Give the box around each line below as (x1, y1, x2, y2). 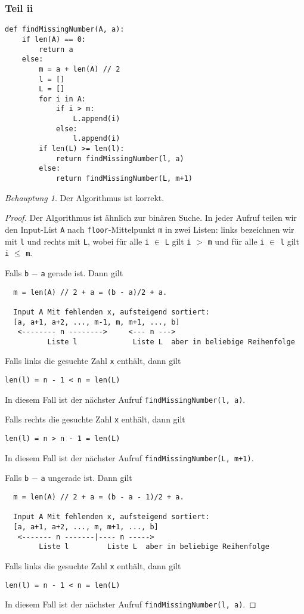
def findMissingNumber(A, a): (5, 25, 125, 34)
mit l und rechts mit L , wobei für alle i (5, 235, 150, 247)
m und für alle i (207, 235, 265, 247)
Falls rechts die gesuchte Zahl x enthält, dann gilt (5, 413, 185, 425)
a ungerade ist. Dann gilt (41, 471, 132, 484)
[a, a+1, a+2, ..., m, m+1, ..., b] (13, 523, 159, 532)
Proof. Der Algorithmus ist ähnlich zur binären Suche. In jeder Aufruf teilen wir (5, 211, 297, 224)
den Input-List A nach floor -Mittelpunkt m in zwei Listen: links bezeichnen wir (5, 223, 294, 235)
